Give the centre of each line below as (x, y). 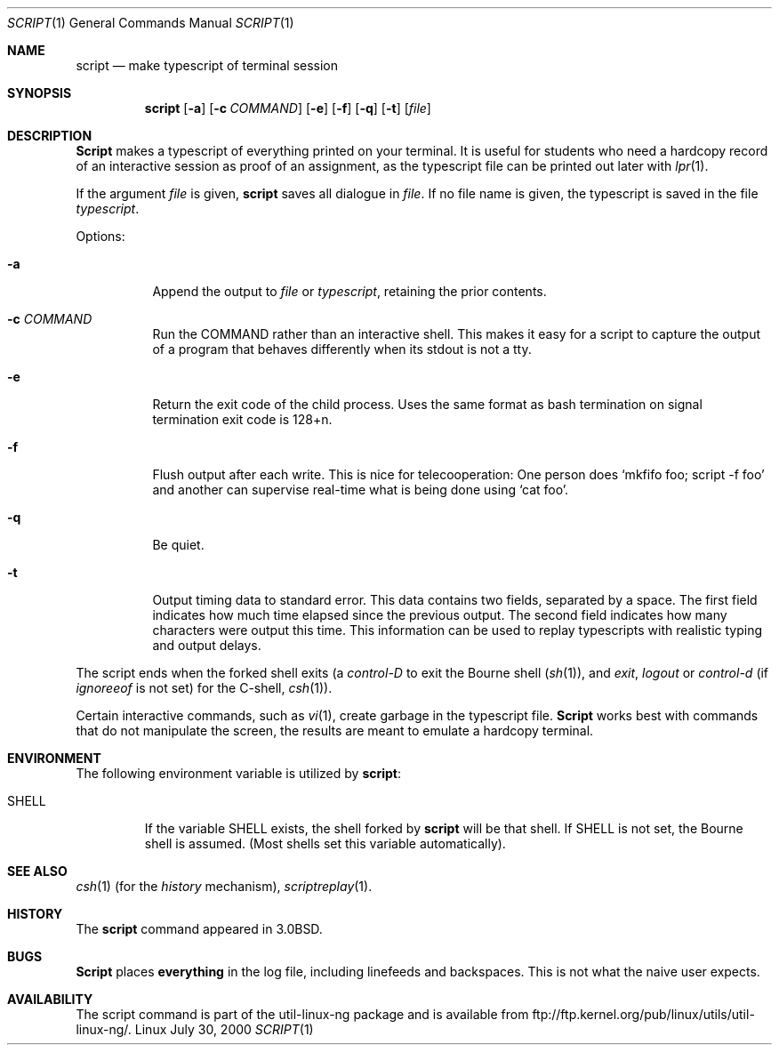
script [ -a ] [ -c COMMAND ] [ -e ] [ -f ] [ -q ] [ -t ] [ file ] (288, 108)
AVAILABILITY (50, 999)
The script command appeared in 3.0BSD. (199, 929)
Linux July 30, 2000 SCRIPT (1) (224, 1029)
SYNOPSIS (40, 93)
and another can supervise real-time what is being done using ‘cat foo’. (361, 490)
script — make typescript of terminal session (207, 65)
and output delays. (207, 645)
